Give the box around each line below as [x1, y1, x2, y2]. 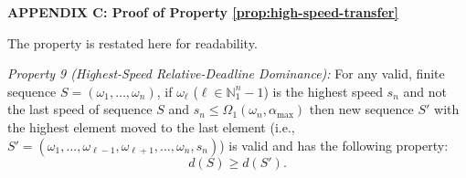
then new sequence [309, 99, 414, 119]
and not [403, 81, 447, 100]
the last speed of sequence [7, 99, 153, 119]
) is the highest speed [263, 81, 383, 100]
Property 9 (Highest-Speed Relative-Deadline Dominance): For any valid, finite [7, 64, 445, 83]
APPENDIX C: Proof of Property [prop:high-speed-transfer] [7, 3, 398, 21]
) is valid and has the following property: [219, 135, 449, 154]
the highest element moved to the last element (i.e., [7, 117, 295, 136]
